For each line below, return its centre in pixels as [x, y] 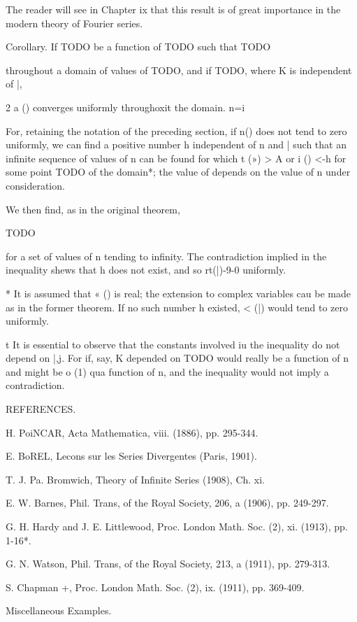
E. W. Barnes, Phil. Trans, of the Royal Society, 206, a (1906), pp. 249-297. [167, 503]
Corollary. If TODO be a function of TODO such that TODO [138, 47]
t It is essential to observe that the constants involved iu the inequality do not [173, 344]
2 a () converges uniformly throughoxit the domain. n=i [125, 107]
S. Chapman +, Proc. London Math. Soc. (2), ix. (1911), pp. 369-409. [155, 587]
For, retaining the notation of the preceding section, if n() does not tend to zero [176, 130]
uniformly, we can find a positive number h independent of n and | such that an [176, 144]
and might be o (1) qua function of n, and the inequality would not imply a [167, 371]
